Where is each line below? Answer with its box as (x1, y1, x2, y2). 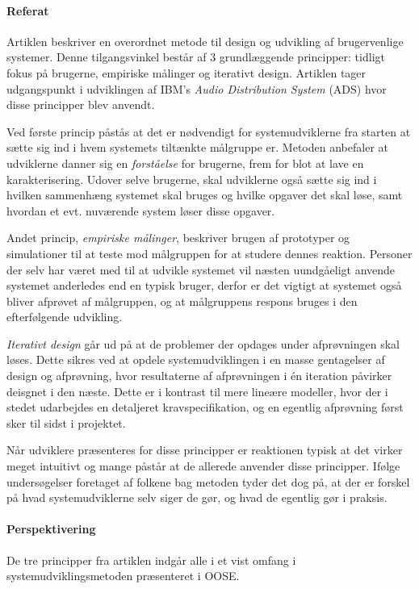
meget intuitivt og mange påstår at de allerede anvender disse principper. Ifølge (6, 457, 400, 474)
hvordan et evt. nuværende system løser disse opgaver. (6, 202, 275, 219)
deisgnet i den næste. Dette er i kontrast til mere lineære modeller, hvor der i (6, 382, 388, 399)
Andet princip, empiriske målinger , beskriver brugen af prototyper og (6, 229, 350, 246)
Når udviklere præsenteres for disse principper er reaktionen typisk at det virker (6, 441, 403, 458)
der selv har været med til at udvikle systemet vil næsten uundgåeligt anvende (6, 261, 396, 278)
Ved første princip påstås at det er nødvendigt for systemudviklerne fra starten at (6, 123, 411, 140)
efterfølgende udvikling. (6, 308, 123, 325)
